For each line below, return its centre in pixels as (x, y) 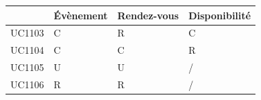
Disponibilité (220, 15)
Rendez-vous (148, 15)
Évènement (81, 15)
